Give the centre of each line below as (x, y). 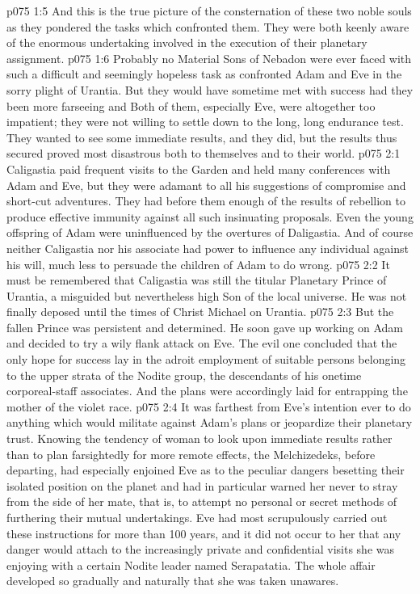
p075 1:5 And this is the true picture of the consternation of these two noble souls (209, 11)
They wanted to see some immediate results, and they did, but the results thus (202, 137)
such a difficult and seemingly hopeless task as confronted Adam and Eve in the (204, 74)
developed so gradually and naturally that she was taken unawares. (173, 581)
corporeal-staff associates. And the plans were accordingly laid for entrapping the (207, 391)
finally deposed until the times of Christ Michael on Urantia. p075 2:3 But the (200, 312)
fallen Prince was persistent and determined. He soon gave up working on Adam (205, 327)
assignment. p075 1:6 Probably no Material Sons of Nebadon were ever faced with (209, 58)
